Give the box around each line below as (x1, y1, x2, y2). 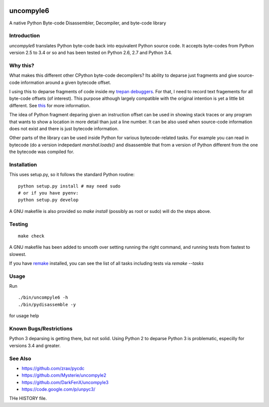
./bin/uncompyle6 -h (18, 295, 68, 300)
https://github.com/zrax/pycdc (21, 365, 85, 371)
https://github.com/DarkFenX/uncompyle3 (21, 379, 109, 385)
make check (18, 233, 45, 239)
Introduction (9, 32, 40, 39)
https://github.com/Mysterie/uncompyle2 (21, 372, 107, 379)
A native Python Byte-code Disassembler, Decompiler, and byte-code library (9, 20, 166, 26)
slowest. (9, 251, 27, 257)
